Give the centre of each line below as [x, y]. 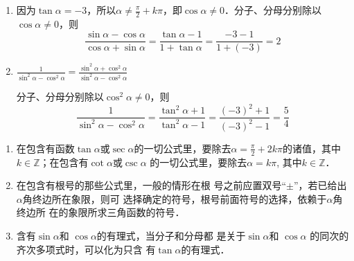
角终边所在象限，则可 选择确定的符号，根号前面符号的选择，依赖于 [175, 198]
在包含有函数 [45, 148]
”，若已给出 [320, 185]
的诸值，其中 [312, 148]
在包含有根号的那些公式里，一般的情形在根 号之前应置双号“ [151, 185]
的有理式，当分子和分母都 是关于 [171, 235]
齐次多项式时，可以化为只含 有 [86, 249]
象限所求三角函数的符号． [126, 212]
